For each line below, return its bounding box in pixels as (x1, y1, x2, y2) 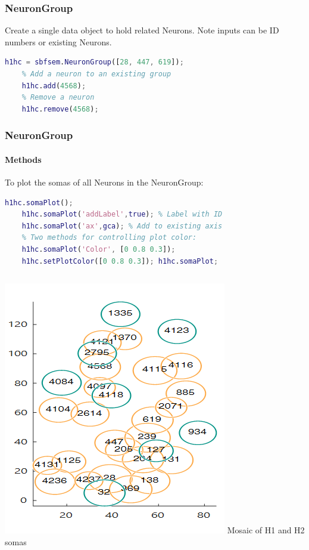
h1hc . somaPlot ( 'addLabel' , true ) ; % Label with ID (21, 210, 223, 219)
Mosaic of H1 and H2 (227, 524, 305, 536)
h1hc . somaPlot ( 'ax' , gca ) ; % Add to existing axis (21, 221, 223, 230)
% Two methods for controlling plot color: (21, 233, 197, 242)
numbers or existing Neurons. (5, 35, 112, 48)
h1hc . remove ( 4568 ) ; (21, 104, 99, 113)
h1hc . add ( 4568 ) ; (21, 81, 86, 90)
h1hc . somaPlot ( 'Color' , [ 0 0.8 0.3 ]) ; (21, 245, 176, 254)
